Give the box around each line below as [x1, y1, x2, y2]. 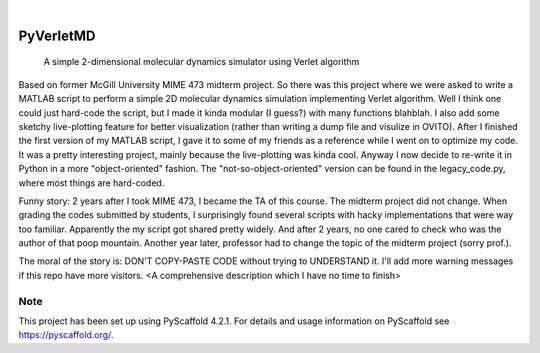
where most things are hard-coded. [18, 176, 165, 189]
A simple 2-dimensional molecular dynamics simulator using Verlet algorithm [43, 56, 360, 68]
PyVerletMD [18, 27, 96, 44]
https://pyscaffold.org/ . [18, 329, 114, 341]
